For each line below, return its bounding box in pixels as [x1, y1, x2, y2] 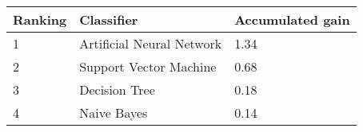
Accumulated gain [234, 10, 350, 29]
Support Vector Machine [79, 57, 217, 76]
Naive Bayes [79, 103, 148, 122]
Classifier [79, 10, 138, 29]
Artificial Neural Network [79, 34, 222, 52]
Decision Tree [79, 80, 155, 99]
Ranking [13, 10, 67, 29]
